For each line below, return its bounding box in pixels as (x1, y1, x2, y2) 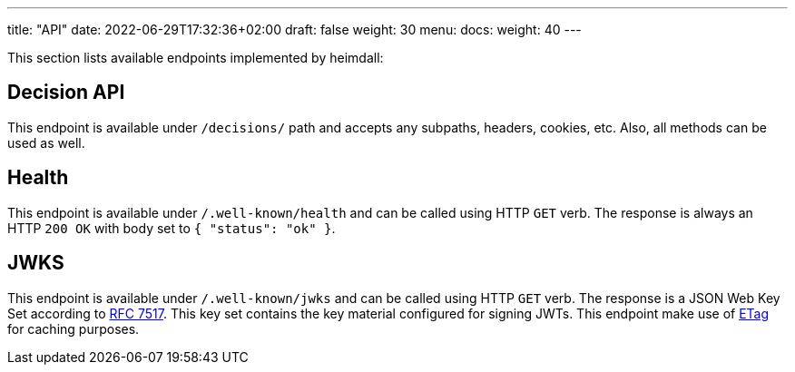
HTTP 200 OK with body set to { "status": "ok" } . (7, 220, 336, 236)
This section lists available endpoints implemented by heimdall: (7, 50, 384, 65)
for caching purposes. (7, 320, 140, 337)
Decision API (7, 81, 125, 104)
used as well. (7, 134, 85, 151)
